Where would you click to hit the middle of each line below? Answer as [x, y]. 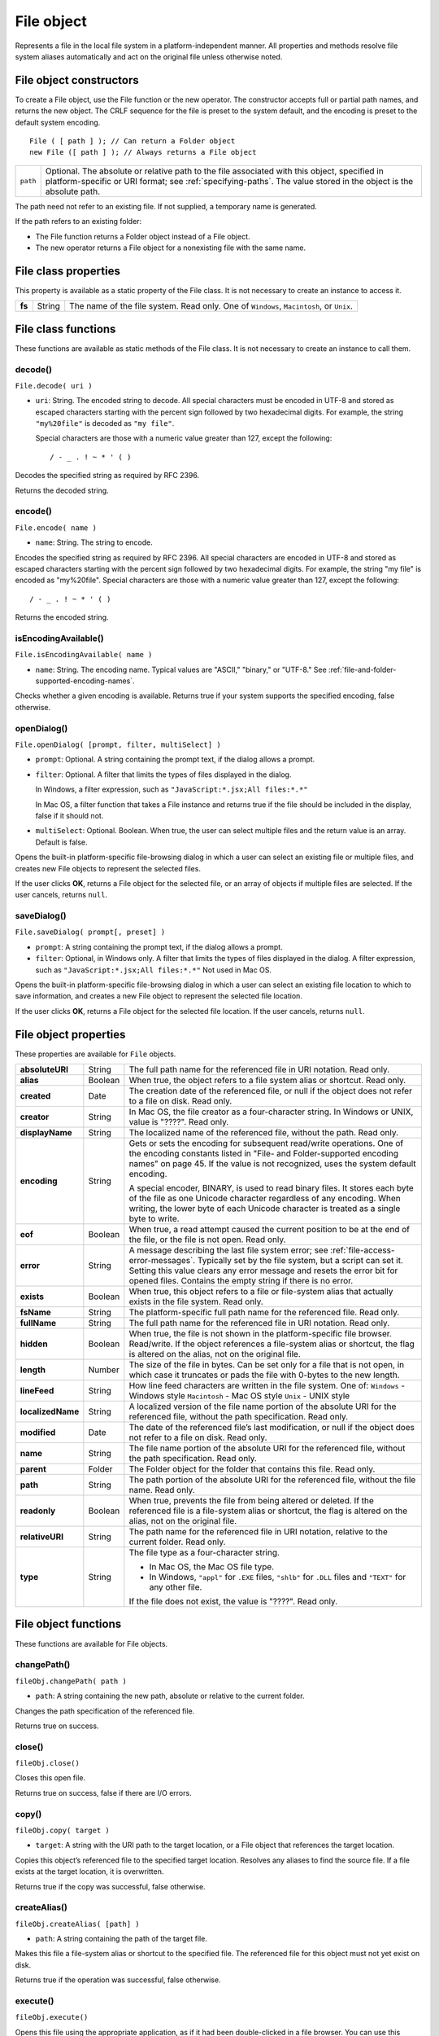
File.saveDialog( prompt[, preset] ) [90, 932]
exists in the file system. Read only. [196, 1301]
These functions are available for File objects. [91, 1643]
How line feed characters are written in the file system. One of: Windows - [267, 1386]
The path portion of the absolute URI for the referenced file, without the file [272, 1480]
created [35, 1096]
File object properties [70, 1034]
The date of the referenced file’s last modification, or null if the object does [272, 1428]
